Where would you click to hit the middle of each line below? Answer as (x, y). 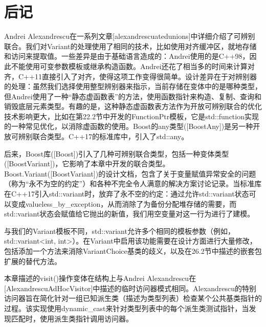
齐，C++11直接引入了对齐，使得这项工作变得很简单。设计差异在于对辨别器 (130, 76)
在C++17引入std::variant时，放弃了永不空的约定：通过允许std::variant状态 (127, 194)
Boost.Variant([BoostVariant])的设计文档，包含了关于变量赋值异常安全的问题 (130, 173)
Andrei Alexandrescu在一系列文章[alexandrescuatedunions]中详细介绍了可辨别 (130, 36)
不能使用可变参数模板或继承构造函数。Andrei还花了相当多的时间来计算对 (133, 66)
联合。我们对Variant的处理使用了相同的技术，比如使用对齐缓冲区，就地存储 (130, 46)
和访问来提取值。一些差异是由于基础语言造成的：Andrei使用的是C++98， (127, 56)
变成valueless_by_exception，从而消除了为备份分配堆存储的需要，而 (124, 203)
